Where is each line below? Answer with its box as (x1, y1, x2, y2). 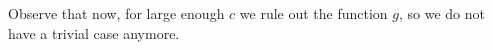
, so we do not (399, 3, 486, 23)
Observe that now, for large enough (8, 3, 225, 23)
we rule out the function (239, 3, 388, 23)
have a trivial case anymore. (8, 22, 180, 43)
